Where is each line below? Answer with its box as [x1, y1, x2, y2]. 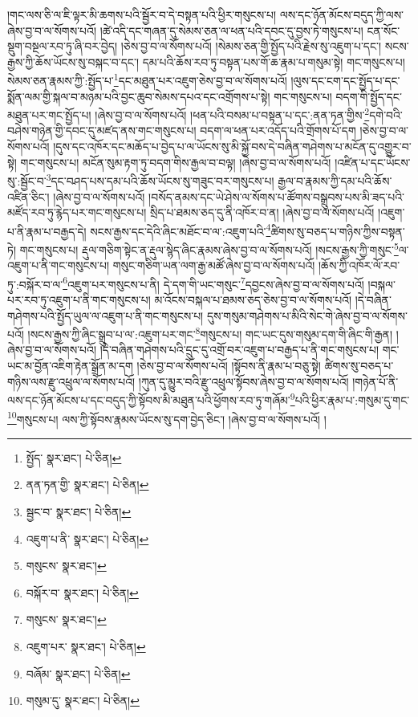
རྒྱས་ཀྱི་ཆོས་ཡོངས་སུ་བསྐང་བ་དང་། [7, 53, 139, 70]
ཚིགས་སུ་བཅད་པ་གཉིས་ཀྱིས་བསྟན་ [270, 222, 405, 239]
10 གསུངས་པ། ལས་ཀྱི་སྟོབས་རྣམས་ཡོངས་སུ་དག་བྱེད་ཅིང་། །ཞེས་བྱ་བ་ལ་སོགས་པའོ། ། [7, 408, 327, 427]
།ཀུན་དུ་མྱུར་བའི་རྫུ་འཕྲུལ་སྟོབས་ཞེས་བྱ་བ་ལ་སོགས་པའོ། [138, 373, 349, 389]
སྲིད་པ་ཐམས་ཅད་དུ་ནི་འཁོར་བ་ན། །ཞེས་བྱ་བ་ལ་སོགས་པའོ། [150, 204, 375, 221]
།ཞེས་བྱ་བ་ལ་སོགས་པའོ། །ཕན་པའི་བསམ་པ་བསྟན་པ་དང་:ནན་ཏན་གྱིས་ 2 [95, 104, 370, 123]
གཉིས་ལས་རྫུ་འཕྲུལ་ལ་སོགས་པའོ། [7, 373, 136, 389]
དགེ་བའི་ [369, 106, 403, 123]
